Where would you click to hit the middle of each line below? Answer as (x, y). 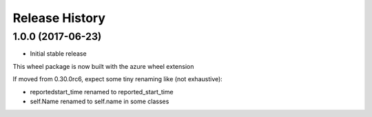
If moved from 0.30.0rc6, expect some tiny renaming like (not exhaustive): (118, 79)
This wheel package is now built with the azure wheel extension (103, 66)
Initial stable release (58, 54)
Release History (59, 18)
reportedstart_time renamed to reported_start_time (102, 92)
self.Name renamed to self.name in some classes (100, 101)
